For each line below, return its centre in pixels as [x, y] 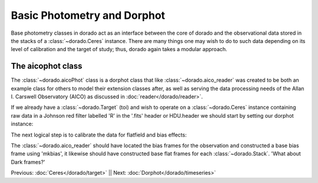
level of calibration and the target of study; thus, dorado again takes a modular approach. [119, 49]
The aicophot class [47, 66]
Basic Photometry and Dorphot [88, 15]
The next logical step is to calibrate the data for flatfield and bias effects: [99, 135]
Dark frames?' [28, 162]
